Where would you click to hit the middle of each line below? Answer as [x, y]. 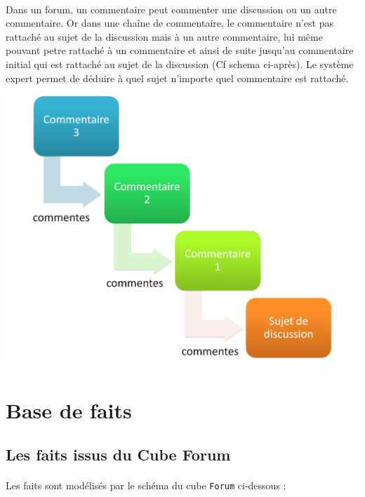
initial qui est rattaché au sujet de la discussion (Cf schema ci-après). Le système [180, 64]
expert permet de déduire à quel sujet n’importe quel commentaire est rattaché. [177, 78]
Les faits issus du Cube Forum [118, 455]
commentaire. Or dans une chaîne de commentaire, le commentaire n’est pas [170, 23]
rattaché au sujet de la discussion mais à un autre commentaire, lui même [164, 36]
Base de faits [69, 410]
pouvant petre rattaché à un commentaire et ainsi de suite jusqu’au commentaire [180, 50]
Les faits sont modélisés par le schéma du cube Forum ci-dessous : [146, 485]
